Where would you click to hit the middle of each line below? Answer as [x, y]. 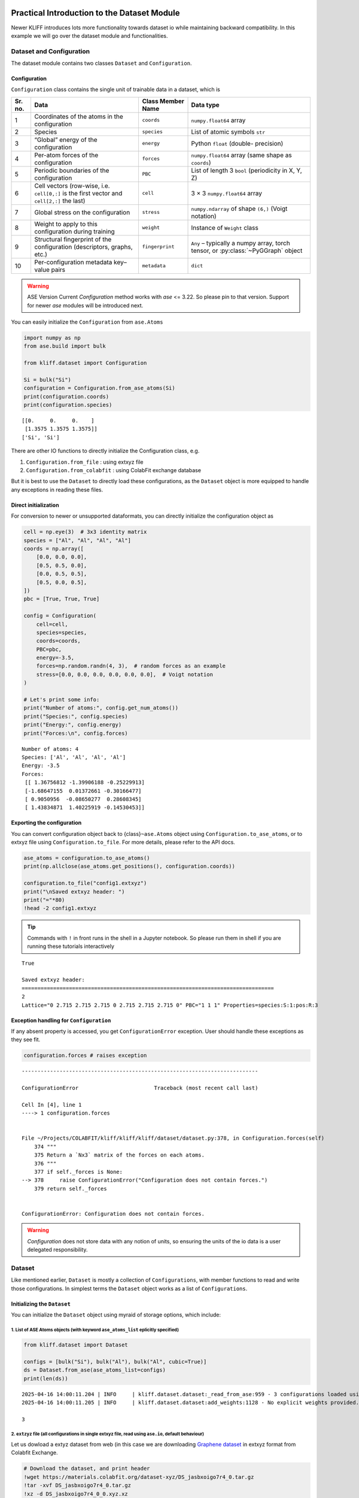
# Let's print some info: [62, 700]
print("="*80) [44, 900]
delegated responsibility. [57, 1250]
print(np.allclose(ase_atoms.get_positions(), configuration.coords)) [130, 866]
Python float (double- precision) [237, 143]
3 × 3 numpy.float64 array [227, 193]
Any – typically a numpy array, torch [241, 243]
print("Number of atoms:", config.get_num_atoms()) [101, 708]
